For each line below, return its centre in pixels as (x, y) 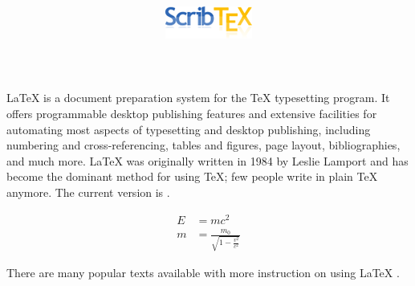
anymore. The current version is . (88, 192)
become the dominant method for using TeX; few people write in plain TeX (192, 176)
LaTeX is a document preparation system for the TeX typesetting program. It (198, 98)
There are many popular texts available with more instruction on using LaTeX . (203, 273)
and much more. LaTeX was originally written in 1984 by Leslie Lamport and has (207, 160)
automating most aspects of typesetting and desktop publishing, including (189, 129)
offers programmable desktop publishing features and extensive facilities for (192, 113)
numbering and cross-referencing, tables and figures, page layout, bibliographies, (203, 145)
